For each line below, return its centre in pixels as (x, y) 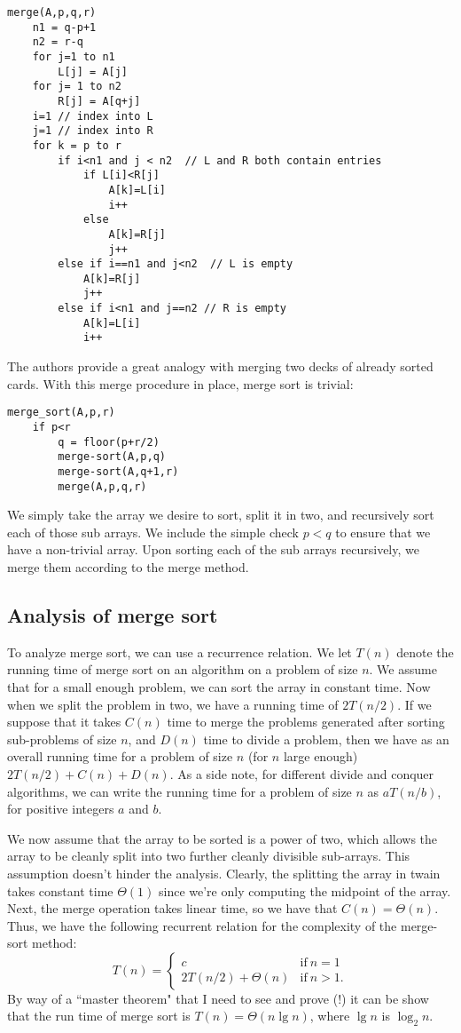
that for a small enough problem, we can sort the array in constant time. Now (219, 686)
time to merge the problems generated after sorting (306, 722)
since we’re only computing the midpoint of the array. (305, 890)
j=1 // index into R (93, 131)
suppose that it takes (64, 722)
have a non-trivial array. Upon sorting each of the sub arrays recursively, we (213, 549)
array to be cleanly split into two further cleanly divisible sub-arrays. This (209, 856)
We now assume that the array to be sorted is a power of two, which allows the (223, 838)
